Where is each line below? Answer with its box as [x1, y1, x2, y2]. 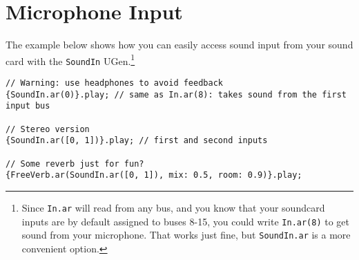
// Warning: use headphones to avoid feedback [6, 78, 223, 89]
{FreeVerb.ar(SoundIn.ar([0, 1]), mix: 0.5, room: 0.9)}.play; [6, 170, 302, 180]
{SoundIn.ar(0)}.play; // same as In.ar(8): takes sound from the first [6, 89, 347, 100]
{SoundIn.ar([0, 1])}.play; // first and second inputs [6, 136, 268, 146]
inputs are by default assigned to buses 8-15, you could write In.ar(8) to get [21, 214, 350, 228]
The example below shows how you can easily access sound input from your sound [6, 37, 353, 52]
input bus [6, 101, 50, 111]
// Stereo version [6, 124, 90, 134]
